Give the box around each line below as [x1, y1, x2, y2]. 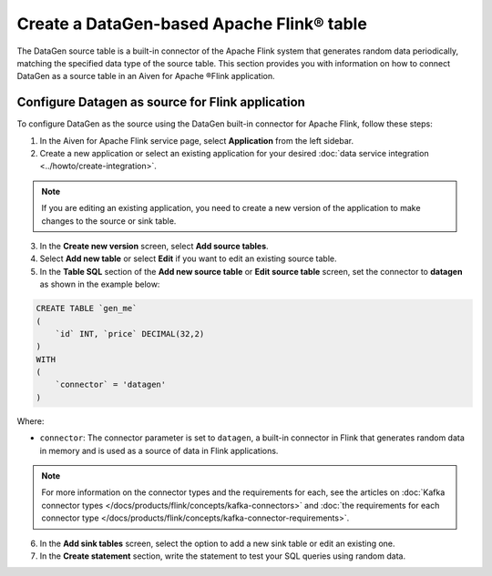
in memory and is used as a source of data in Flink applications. [39, 445, 279, 456]
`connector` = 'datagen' [55, 379, 167, 390]
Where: [16, 415, 45, 427]
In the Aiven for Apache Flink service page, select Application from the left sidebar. [39, 135, 354, 146]
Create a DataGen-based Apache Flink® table [16, 14, 368, 34]
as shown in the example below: [39, 278, 160, 290]
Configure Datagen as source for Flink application [16, 95, 305, 110]
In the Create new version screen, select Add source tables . [39, 240, 269, 251]
